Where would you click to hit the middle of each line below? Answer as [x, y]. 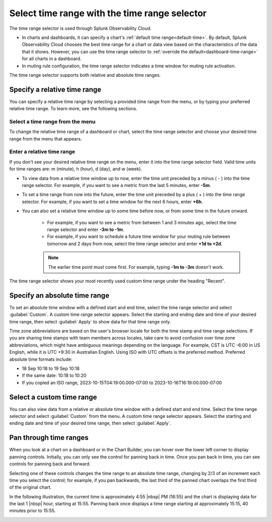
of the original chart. [30, 487]
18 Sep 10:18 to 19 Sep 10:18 [51, 368]
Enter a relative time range [42, 152]
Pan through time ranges [49, 438]
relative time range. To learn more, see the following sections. [73, 109]
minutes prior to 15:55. [32, 511]
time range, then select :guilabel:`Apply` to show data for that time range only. [90, 321]
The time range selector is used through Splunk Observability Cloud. [80, 28]
